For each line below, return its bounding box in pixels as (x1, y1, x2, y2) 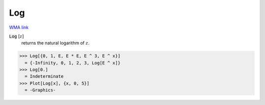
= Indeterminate (25, 74, 64, 79)
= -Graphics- (25, 87, 56, 93)
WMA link (9, 24, 29, 30)
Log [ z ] (9, 33, 24, 39)
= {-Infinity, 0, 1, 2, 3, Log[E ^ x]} (25, 60, 121, 65)
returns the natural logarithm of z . (21, 40, 90, 46)
